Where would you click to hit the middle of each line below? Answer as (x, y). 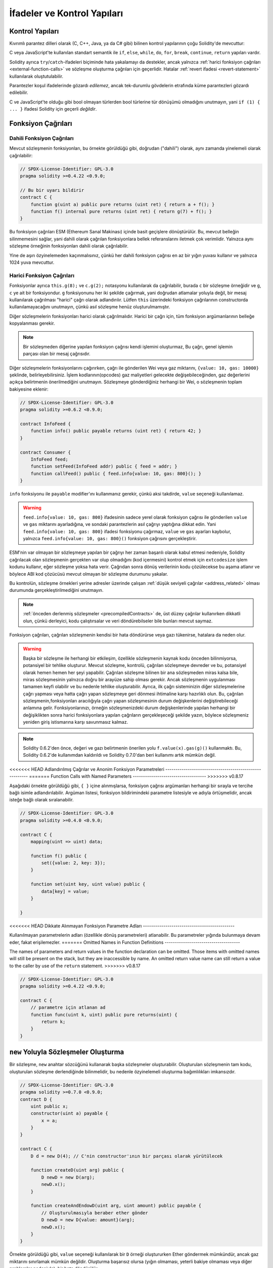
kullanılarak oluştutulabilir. (36, 76)
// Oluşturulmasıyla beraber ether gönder (95, 1213)
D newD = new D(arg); (68, 1177)
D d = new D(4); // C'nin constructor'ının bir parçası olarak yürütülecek (127, 1156)
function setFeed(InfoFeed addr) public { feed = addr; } (104, 466)
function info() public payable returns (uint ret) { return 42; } (116, 431)
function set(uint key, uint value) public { (88, 884)
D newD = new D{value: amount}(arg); (88, 1220)
